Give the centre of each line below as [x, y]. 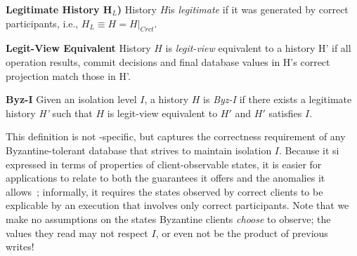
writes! [20, 247]
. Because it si [309, 150]
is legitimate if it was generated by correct [258, 9]
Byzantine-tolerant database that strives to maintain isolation [139, 150]
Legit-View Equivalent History [78, 48]
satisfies [285, 113]
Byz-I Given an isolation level [71, 99]
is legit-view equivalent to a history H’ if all [258, 48]
